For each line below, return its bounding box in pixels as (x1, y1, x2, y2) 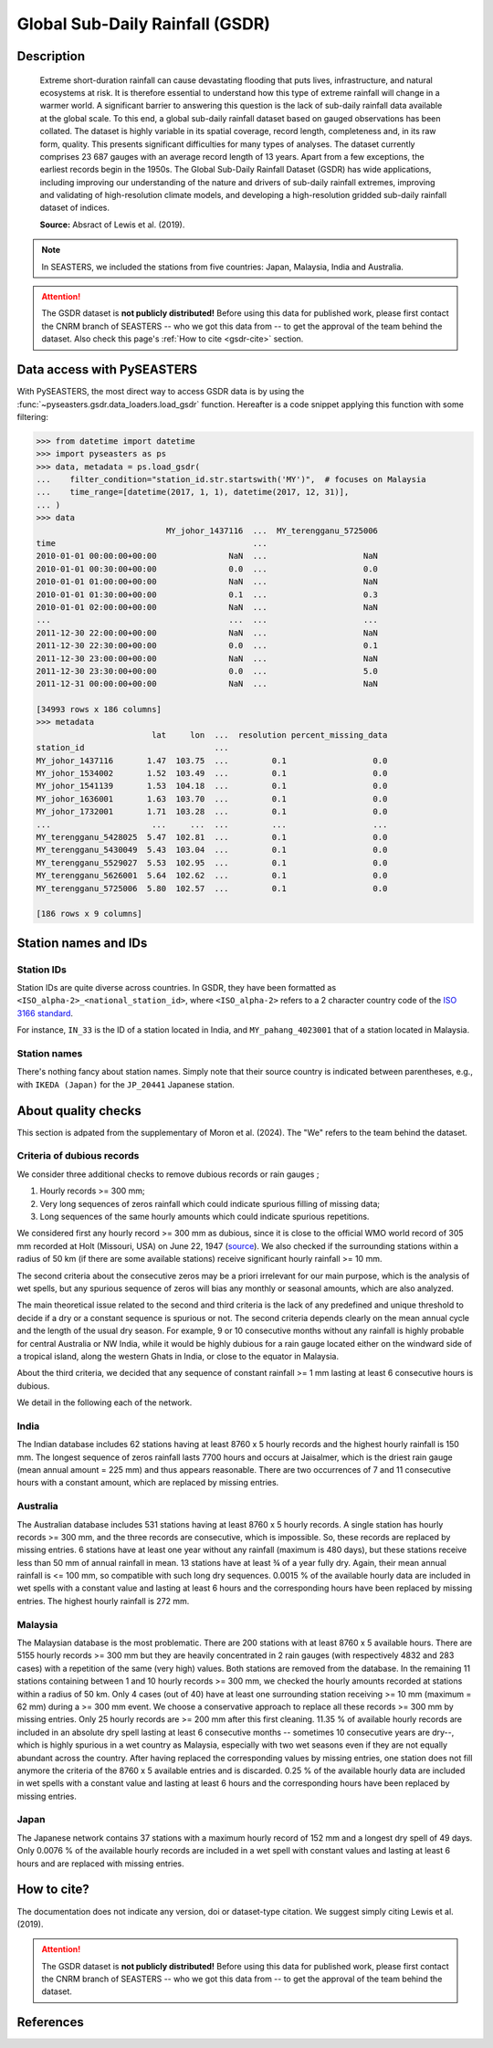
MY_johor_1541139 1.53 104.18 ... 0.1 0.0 (36, 781, 388, 792)
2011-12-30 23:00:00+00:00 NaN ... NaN (36, 653, 379, 664)
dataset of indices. (39, 202, 110, 214)
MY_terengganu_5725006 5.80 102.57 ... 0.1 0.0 (36, 883, 388, 894)
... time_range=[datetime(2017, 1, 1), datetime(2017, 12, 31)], (36, 487, 350, 498)
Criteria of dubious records (16, 1150, 140, 1162)
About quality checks (16, 1103, 142, 1119)
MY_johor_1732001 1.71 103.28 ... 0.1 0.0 (36, 806, 388, 817)
